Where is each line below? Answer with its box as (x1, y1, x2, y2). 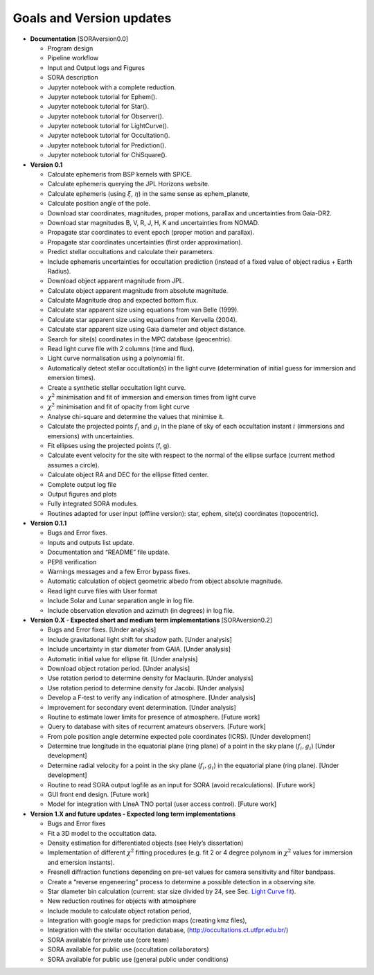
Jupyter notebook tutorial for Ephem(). (47, 92, 157, 100)
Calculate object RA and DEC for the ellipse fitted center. (47, 471, 209, 479)
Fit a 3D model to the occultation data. (47, 829, 157, 837)
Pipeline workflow (47, 54, 99, 62)
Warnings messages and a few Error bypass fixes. (47, 568, 190, 576)
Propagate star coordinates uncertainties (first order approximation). (47, 238, 243, 246)
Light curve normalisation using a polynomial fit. (47, 354, 185, 363)
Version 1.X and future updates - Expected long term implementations (30, 809, 235, 818)
